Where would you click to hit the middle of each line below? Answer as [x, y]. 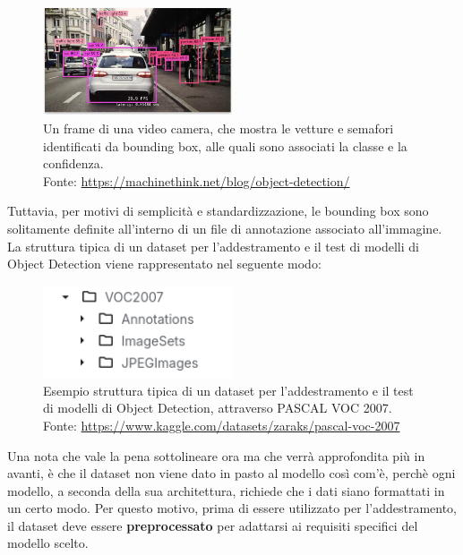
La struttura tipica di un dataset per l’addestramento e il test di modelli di [213, 246]
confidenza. [73, 163]
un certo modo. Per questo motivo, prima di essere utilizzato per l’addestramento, [232, 508]
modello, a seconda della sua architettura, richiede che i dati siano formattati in [226, 490]
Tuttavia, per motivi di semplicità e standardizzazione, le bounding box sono [218, 211]
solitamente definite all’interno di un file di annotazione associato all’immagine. [225, 228]
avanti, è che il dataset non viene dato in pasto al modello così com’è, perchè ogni [231, 473]
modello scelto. [48, 543]
